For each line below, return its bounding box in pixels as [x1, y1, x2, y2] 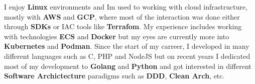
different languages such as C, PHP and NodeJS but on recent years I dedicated [4, 50, 250, 61]
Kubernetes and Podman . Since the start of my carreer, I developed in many [4, 41, 249, 51]
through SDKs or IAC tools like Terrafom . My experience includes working [4, 21, 242, 32]
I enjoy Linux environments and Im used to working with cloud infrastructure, [4, 2, 248, 12]
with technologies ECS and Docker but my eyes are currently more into [4, 31, 229, 41]
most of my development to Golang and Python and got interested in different [4, 60, 251, 71]
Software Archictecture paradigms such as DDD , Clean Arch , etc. [4, 70, 225, 81]
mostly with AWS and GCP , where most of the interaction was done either [4, 11, 240, 22]
